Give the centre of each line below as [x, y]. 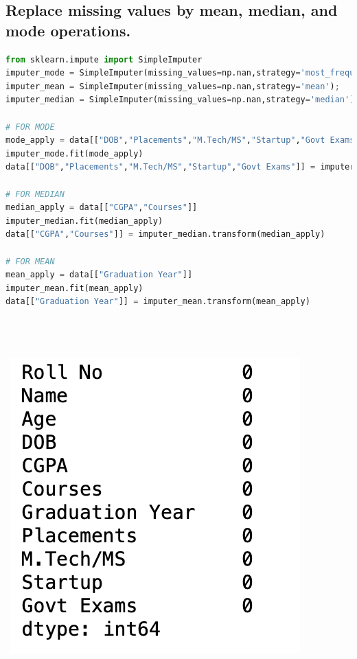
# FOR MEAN [30, 261]
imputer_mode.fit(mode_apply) [74, 153]
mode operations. [68, 30]
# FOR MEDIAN [35, 194]
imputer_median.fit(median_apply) [84, 221]
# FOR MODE [30, 127]
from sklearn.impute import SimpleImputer [104, 59]
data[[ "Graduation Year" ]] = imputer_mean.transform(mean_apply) [158, 302]
